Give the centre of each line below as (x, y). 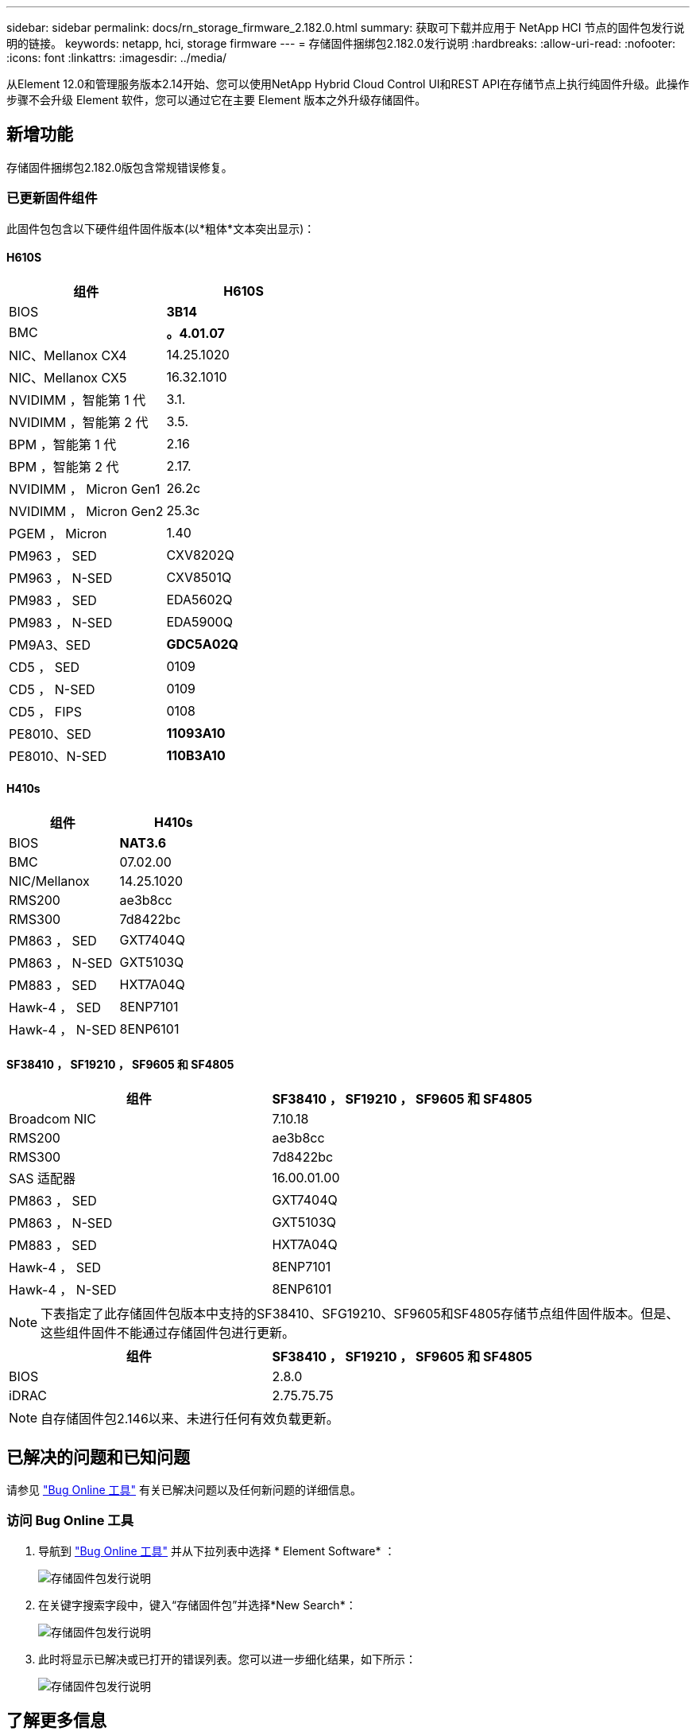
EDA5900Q (199, 621)
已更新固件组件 (52, 198)
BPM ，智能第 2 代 (64, 466)
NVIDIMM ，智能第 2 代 (79, 422)
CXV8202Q (200, 555)
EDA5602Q (199, 599)
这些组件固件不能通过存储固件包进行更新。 (168, 1333)
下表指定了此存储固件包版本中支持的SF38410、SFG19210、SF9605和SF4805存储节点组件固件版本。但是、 (360, 1314)
